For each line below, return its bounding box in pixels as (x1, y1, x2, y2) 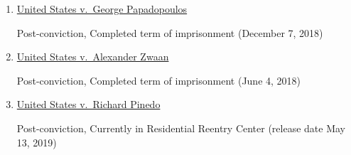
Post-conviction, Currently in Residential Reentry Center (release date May (16, 120, 346, 135)
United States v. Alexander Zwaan (16, 49, 169, 64)
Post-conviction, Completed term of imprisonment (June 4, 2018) (16, 73, 301, 87)
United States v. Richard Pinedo (16, 97, 161, 112)
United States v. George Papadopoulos (16, 1, 188, 16)
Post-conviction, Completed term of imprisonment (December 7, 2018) (16, 25, 323, 40)
